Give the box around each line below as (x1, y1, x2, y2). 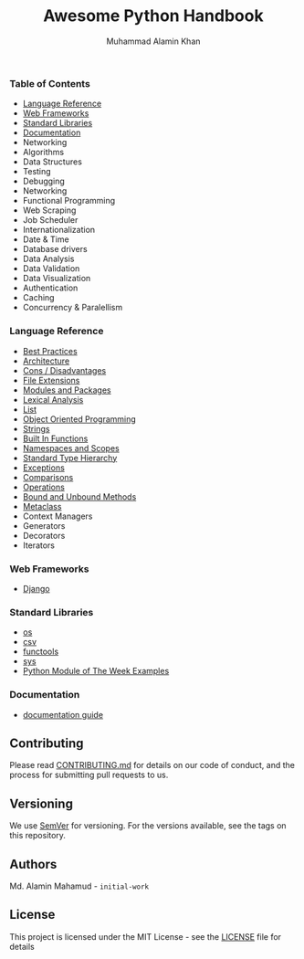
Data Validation (22, 263, 80, 274)
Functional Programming (22, 195, 116, 206)
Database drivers (22, 244, 89, 255)
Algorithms (22, 147, 65, 158)
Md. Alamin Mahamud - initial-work (9, 880, 149, 891)
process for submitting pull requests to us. (9, 769, 169, 781)
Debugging (22, 175, 66, 187)
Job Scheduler (22, 215, 79, 226)
